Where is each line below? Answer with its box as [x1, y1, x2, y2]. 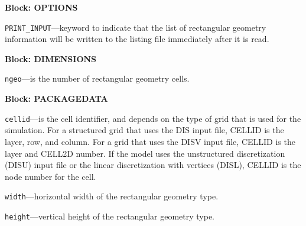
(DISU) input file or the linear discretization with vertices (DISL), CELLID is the [5, 159, 301, 171]
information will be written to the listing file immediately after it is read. [5, 33, 269, 45]
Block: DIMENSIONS [5, 52, 97, 64]
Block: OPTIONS [5, 1, 78, 13]
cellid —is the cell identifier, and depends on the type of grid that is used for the [5, 112, 301, 124]
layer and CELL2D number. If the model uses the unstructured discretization [5, 147, 285, 159]
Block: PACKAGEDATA [5, 92, 108, 105]
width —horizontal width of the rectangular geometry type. [5, 190, 219, 202]
